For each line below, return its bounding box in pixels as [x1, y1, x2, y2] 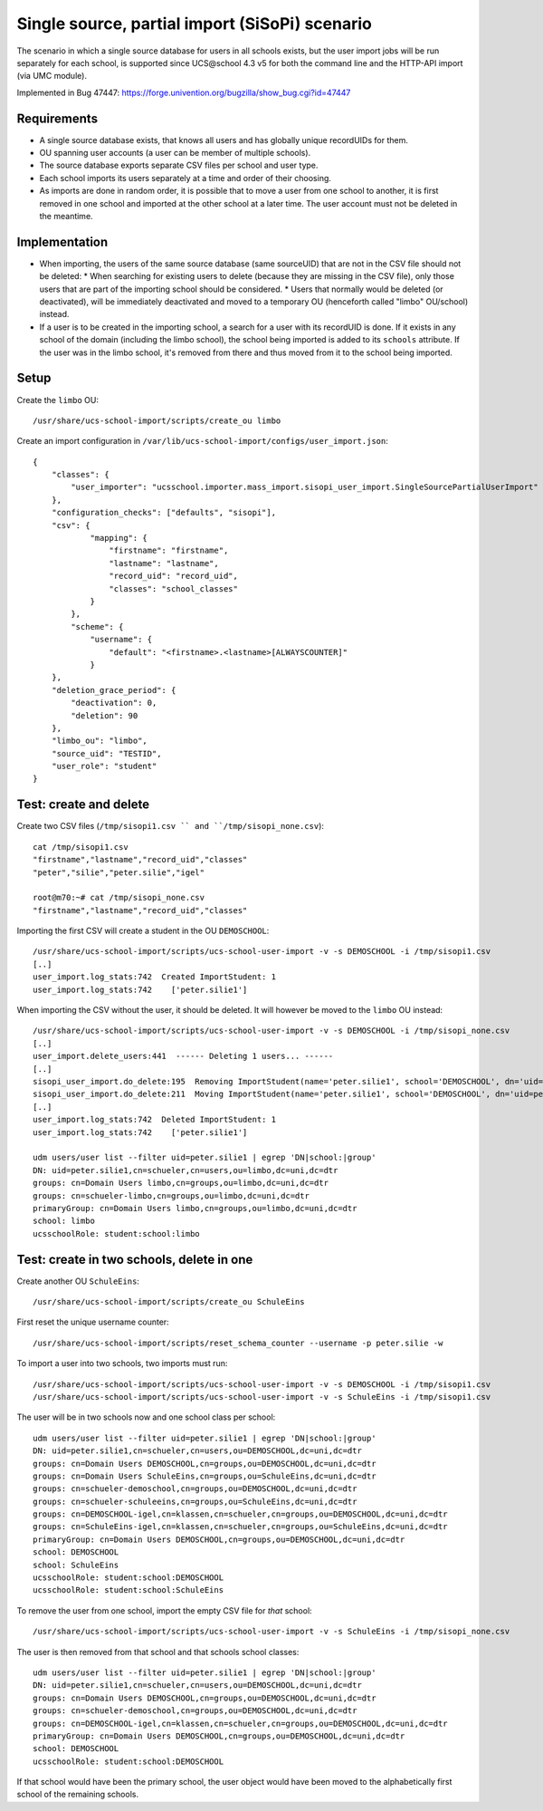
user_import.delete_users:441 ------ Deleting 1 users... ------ [33, 1051, 334, 1062]
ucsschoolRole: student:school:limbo [33, 1228, 201, 1238]
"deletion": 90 [71, 710, 138, 720]
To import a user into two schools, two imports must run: [16, 1358, 228, 1369]
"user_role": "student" [51, 761, 157, 772]
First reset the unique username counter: [16, 1316, 169, 1327]
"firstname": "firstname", [109, 545, 229, 556]
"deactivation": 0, [71, 698, 157, 708]
